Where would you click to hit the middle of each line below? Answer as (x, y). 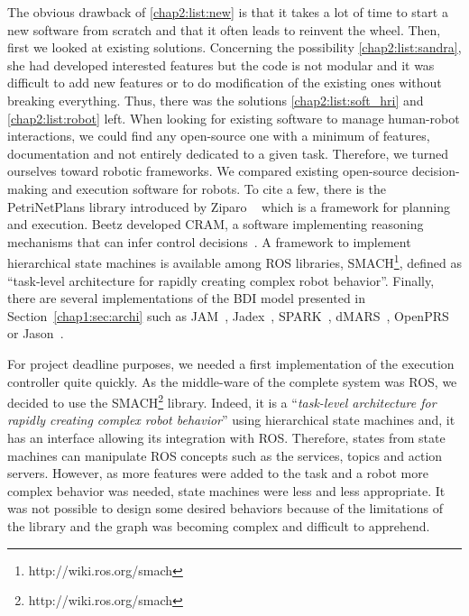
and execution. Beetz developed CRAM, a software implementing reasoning (216, 224)
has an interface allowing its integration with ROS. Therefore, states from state (226, 437)
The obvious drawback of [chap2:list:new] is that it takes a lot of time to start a (228, 12)
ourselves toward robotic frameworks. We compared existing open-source (207, 171)
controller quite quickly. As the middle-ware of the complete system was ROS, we (232, 381)
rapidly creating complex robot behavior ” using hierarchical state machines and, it (231, 420)
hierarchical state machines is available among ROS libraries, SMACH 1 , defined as (234, 261)
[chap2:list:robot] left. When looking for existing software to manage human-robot (234, 118)
